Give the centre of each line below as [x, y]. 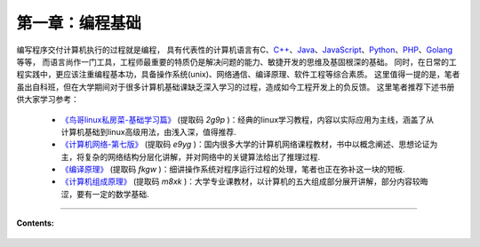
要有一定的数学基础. [113, 194]
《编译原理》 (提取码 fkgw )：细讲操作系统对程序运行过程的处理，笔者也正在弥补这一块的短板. [233, 170]
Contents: [36, 223]
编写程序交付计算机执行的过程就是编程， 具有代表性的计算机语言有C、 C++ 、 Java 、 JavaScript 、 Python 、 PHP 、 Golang [235, 50]
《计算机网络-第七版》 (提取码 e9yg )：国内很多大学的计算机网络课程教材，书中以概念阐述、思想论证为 [249, 144]
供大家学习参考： [48, 100]
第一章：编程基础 [79, 23]
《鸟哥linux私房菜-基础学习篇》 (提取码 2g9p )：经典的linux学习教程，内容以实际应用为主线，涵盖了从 [248, 119]
